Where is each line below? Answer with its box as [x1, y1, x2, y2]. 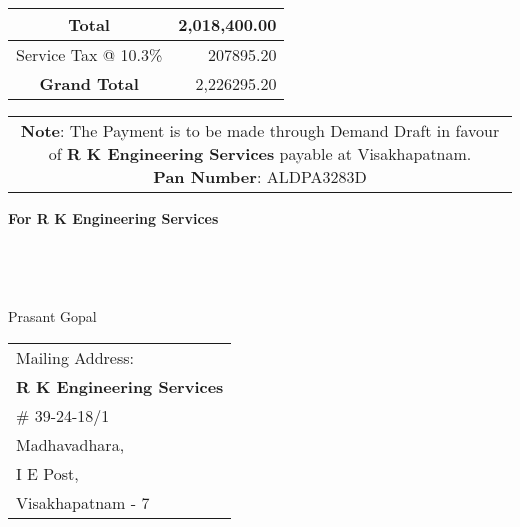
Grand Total [39, 72, 139, 95]
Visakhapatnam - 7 [16, 490, 150, 514]
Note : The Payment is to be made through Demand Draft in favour [20, 119, 500, 142]
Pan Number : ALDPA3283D [153, 165, 367, 188]
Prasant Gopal [8, 305, 97, 326]
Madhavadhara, [16, 432, 125, 456]
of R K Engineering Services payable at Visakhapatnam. [48, 142, 472, 165]
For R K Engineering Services [8, 208, 219, 228]
